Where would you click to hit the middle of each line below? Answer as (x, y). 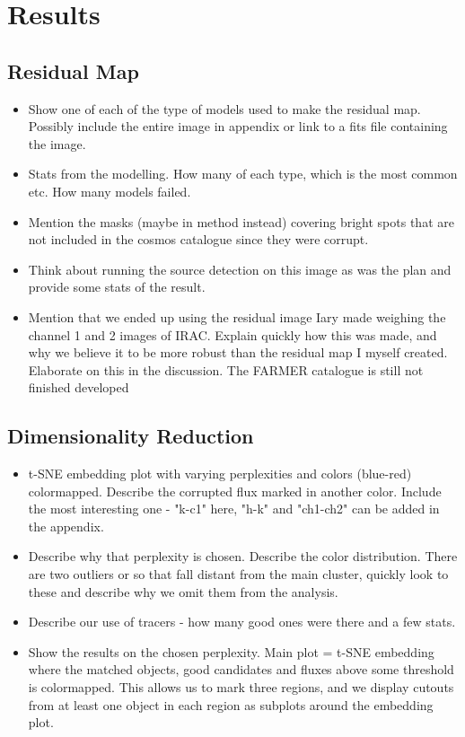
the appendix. (66, 526)
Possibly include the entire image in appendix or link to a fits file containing (238, 126)
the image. (57, 143)
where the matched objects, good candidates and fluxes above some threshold (241, 669)
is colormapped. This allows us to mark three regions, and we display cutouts (241, 687)
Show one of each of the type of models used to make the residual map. (224, 108)
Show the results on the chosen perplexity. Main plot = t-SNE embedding (231, 651)
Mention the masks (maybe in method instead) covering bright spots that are (241, 221)
